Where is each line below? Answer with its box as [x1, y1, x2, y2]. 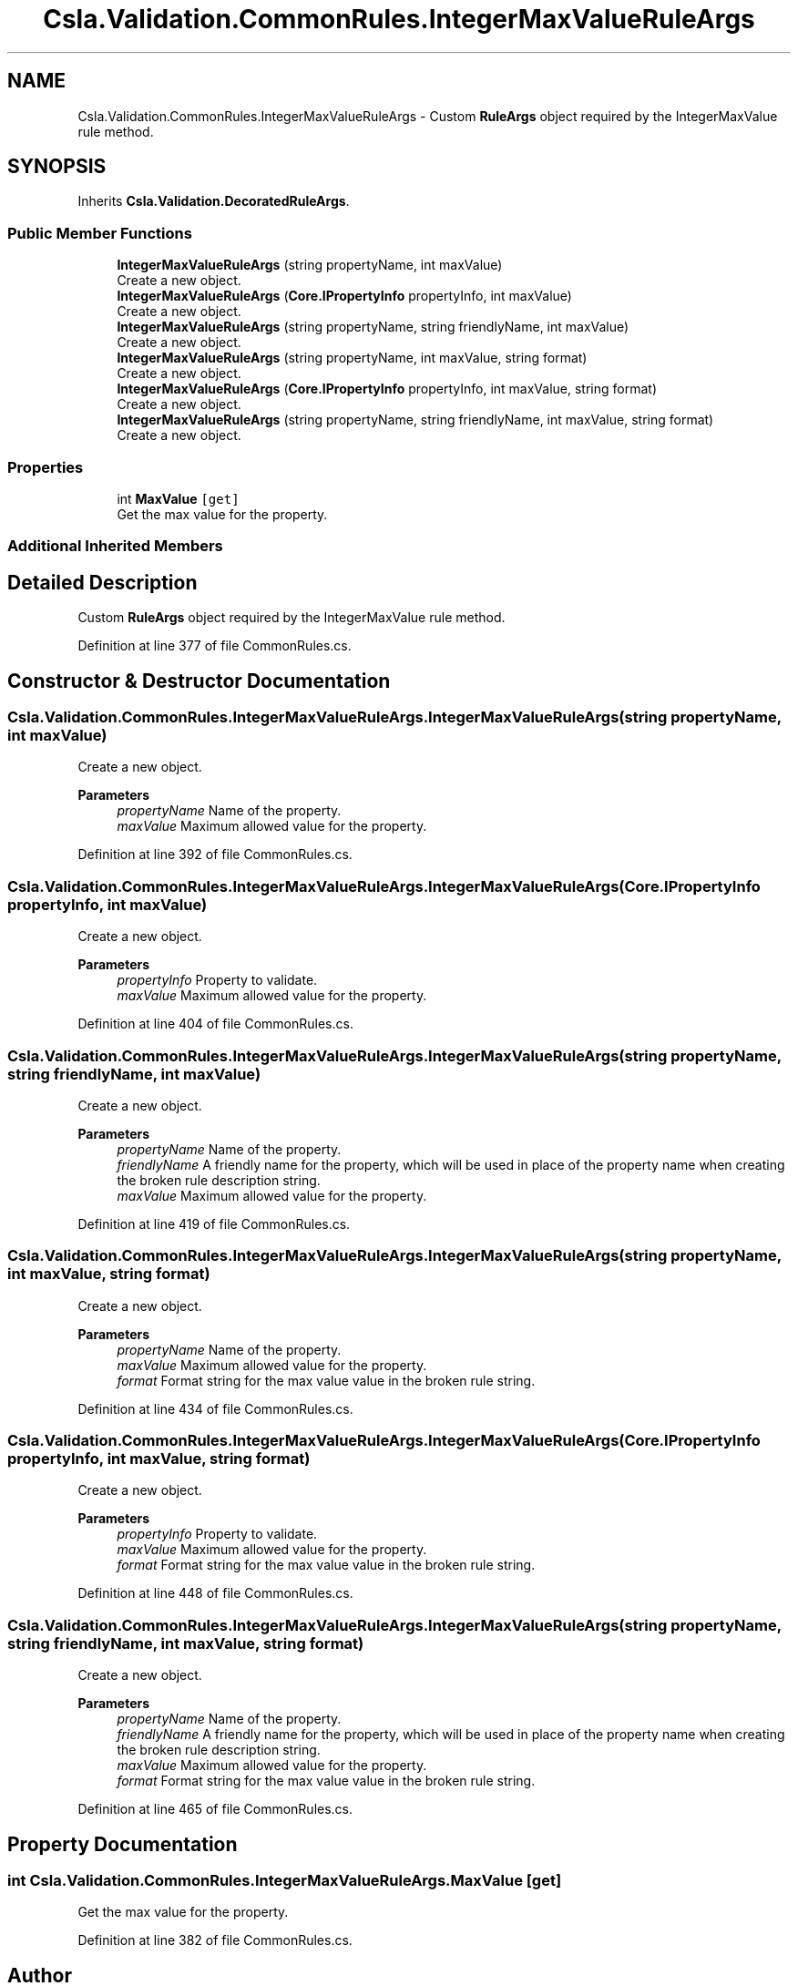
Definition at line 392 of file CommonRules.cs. [77, 846, 353, 863]
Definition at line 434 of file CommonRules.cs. [77, 1400, 353, 1417]
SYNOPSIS [7, 155, 107, 179]
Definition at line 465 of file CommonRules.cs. [77, 1801, 353, 1817]
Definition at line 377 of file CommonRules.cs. [77, 638, 352, 654]
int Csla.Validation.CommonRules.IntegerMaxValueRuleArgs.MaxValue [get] [7, 1870, 562, 1889]
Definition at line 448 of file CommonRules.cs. [77, 1585, 353, 1602]
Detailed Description [7, 570, 198, 594]
